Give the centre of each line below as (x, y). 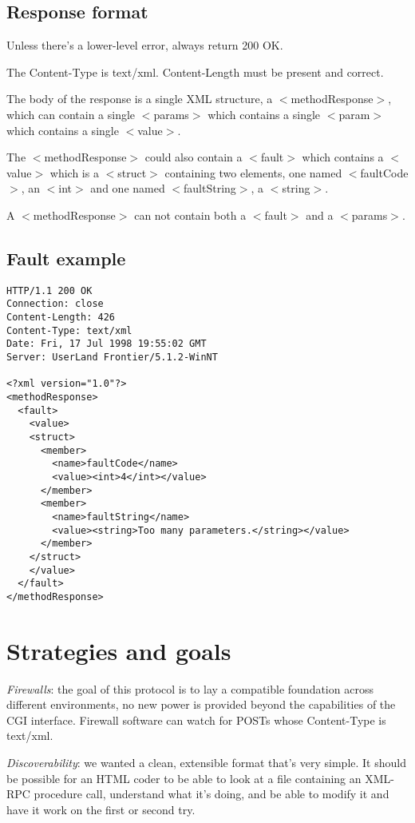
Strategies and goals (119, 650)
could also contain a (194, 157)
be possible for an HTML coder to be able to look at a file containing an (184, 778)
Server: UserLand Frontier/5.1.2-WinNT (112, 358)
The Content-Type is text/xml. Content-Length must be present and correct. (195, 72)
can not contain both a (190, 215)
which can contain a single (71, 114)
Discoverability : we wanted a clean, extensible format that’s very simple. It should (206, 762)
